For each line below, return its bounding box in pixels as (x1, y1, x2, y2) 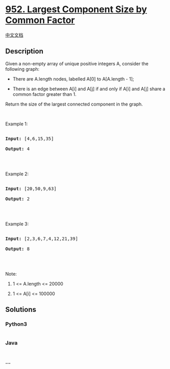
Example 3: (5, 221, 29, 227)
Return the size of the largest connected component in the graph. (5, 101, 143, 107)
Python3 (5, 321, 27, 328)
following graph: (5, 66, 40, 72)
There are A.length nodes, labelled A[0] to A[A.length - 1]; (12, 75, 134, 82)
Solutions (5, 305, 37, 314)
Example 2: (5, 171, 29, 177)
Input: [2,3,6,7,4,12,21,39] (5, 235, 78, 242)
